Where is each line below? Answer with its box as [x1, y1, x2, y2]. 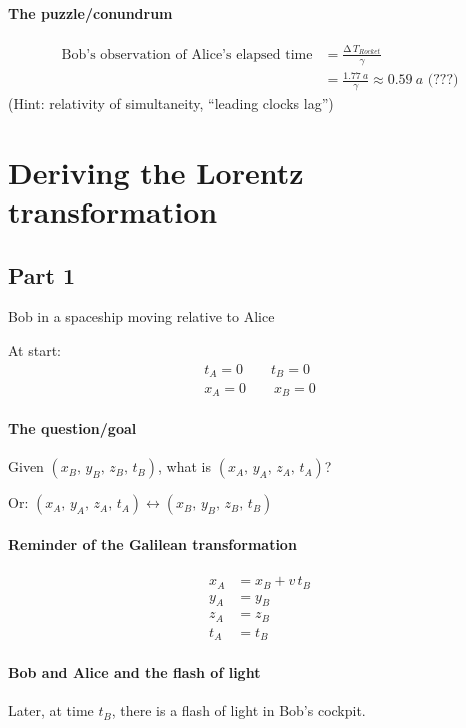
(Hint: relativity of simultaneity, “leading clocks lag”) [8, 92, 334, 113]
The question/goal [8, 418, 137, 439]
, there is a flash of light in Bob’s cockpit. [111, 700, 366, 721]
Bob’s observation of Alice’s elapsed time [61, 47, 313, 62]
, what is [158, 456, 212, 477]
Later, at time [8, 700, 94, 721]
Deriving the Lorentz [8, 151, 304, 192]
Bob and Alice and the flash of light [8, 661, 261, 682]
